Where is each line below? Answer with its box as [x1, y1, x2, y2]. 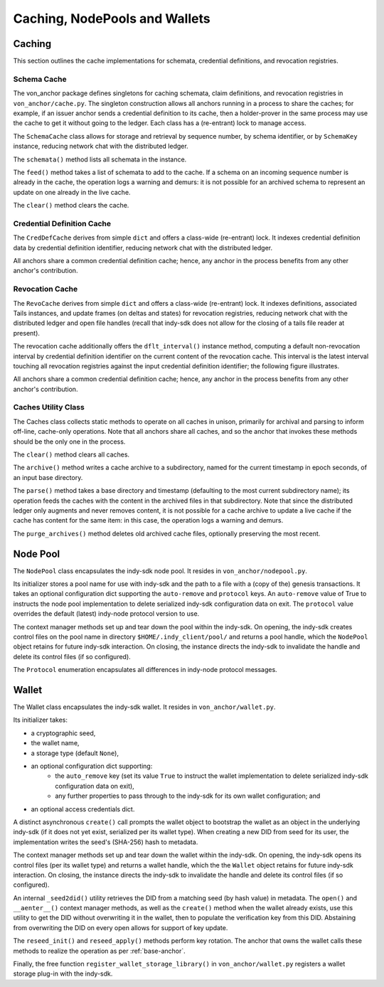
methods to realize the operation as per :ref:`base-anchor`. [13, 946, 186, 955]
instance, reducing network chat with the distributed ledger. [13, 142, 188, 151]
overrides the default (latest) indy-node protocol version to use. [13, 609, 200, 618]
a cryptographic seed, [31, 729, 96, 737]
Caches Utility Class [13, 402, 85, 412]
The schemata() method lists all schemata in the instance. [13, 155, 187, 164]
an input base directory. [13, 473, 83, 481]
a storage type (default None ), [31, 749, 119, 757]
